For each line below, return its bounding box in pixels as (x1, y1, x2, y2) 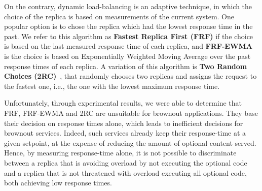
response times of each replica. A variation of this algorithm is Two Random (4, 60, 247, 71)
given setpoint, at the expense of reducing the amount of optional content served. (4, 137, 256, 148)
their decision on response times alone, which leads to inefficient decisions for (4, 117, 243, 128)
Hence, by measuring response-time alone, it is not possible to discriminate (4, 147, 237, 158)
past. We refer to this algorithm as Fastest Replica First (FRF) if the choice (4, 30, 253, 41)
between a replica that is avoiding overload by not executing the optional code (4, 157, 247, 168)
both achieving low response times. (4, 177, 112, 188)
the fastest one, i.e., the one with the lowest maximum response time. (4, 80, 220, 91)
